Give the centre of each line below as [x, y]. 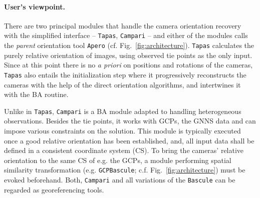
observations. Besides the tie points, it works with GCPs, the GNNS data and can [130, 121]
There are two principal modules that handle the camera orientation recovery [123, 25]
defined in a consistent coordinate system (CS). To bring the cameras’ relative [124, 150]
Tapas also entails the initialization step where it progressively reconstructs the [125, 74]
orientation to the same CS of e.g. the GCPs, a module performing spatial [118, 160]
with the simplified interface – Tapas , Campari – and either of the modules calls [126, 35]
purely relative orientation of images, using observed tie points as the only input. [128, 55]
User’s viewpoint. [35, 6]
